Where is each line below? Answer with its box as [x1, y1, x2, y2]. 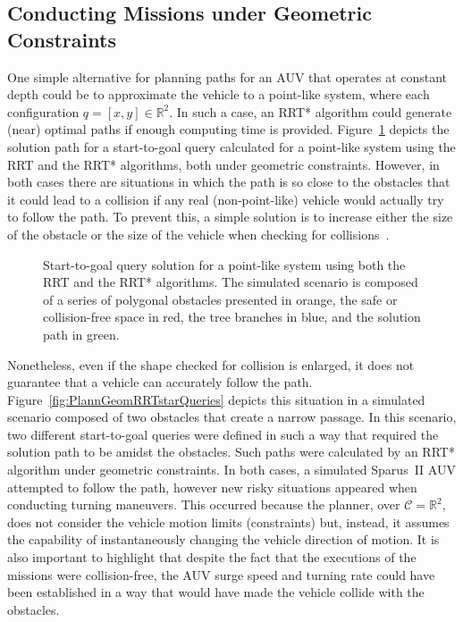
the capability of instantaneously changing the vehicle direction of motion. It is [7, 530, 440, 549]
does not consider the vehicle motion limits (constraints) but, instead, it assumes [7, 512, 450, 531]
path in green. [43, 324, 120, 343]
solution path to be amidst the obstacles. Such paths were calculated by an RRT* [7, 442, 455, 461]
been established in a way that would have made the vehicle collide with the [7, 583, 425, 601]
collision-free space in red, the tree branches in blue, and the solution [43, 307, 421, 326]
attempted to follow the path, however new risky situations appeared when [7, 477, 417, 496]
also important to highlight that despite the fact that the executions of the [7, 548, 417, 567]
